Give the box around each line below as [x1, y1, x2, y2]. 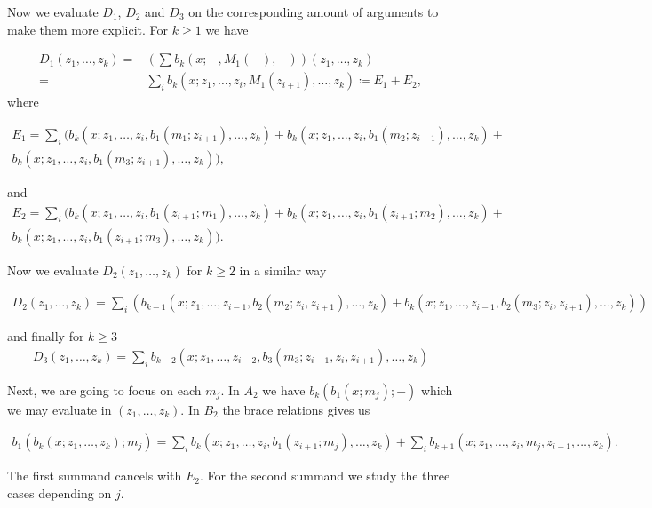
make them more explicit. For [7, 20, 169, 38]
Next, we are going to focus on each [7, 380, 202, 399]
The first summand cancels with [7, 466, 182, 485]
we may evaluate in [7, 400, 112, 418]
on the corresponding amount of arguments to [188, 3, 439, 20]
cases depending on [7, 484, 112, 503]
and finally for [7, 327, 84, 345]
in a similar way [239, 260, 327, 279]
